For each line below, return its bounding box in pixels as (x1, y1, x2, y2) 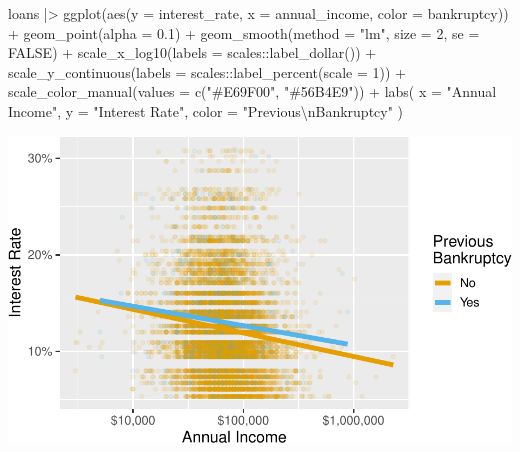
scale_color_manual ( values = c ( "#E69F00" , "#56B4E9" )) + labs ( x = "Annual (8, 81, 497, 102)
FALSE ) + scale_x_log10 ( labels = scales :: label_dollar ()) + (8, 42, 377, 63)
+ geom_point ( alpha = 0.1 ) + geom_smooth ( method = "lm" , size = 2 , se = (8, 22, 480, 43)
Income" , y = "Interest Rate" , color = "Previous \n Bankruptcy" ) (8, 100, 404, 121)
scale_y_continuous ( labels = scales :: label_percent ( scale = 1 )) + (8, 61, 407, 82)
